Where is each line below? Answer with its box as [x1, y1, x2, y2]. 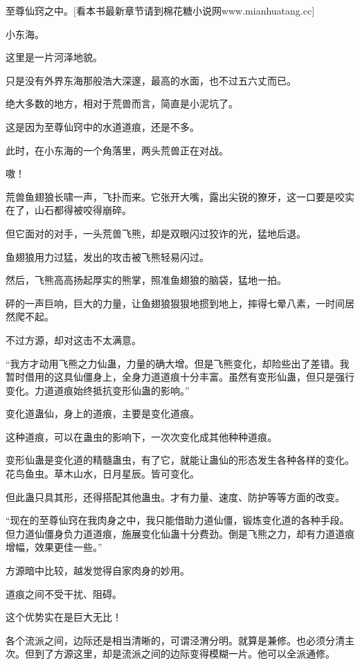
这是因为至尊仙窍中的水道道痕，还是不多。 [6, 119, 199, 134]
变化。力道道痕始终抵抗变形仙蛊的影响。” [6, 383, 190, 397]
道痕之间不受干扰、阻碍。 [6, 586, 122, 601]
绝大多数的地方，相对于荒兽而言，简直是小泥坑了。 [6, 96, 238, 111]
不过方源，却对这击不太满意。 [6, 332, 141, 347]
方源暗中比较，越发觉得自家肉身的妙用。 [6, 563, 190, 578]
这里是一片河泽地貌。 [6, 50, 102, 64]
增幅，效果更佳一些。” [6, 540, 102, 554]
